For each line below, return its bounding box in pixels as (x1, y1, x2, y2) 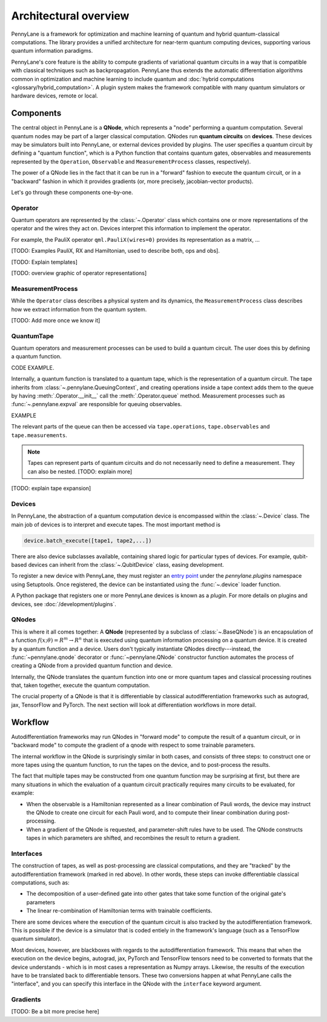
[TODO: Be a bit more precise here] (11, 1008, 99, 1015)
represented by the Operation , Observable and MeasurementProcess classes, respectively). (11, 158, 251, 165)
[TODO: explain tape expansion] (11, 485, 91, 492)
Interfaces (11, 849, 42, 858)
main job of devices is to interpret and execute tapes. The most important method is (11, 521, 221, 528)
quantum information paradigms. (11, 47, 93, 55)
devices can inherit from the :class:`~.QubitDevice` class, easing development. (28, 561, 224, 569)
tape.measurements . (11, 431, 68, 439)
